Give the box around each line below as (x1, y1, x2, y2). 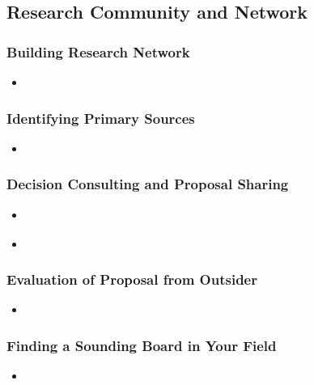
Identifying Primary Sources (6, 108, 195, 128)
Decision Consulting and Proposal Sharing (6, 174, 289, 194)
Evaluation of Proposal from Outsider (6, 269, 257, 290)
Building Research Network (6, 41, 190, 61)
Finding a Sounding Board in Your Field (6, 335, 277, 355)
